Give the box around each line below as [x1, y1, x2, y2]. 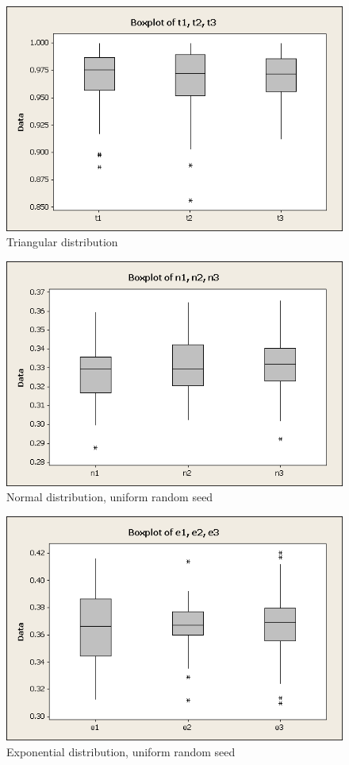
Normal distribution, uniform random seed [6, 489, 213, 505]
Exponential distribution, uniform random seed [6, 743, 236, 759]
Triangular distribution [6, 234, 118, 250]
